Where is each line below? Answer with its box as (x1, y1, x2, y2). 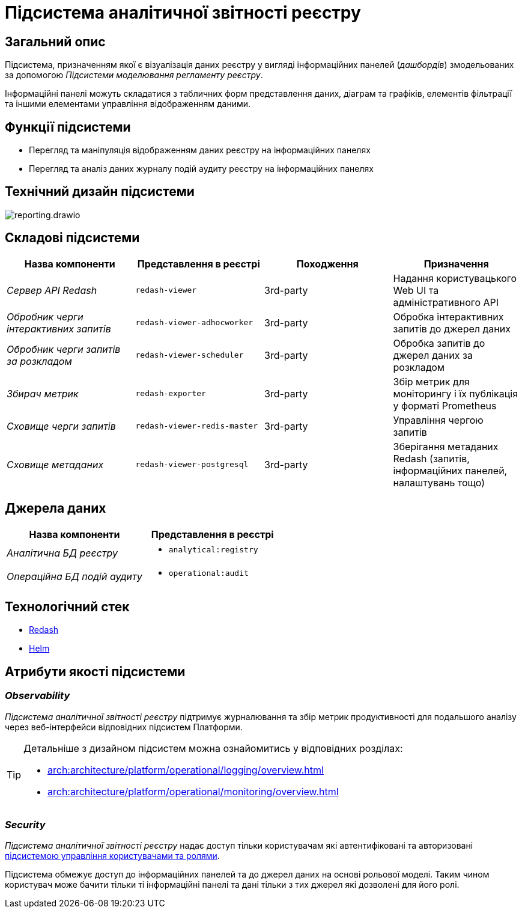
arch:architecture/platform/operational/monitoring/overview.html (47, 785, 339, 798)
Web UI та (393, 284, 439, 296)
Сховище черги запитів (7, 420, 116, 432)
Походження (296, 257, 359, 270)
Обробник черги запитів (7, 343, 121, 355)
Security (5, 818, 46, 831)
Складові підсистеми (5, 230, 140, 246)
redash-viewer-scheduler (135, 350, 244, 360)
